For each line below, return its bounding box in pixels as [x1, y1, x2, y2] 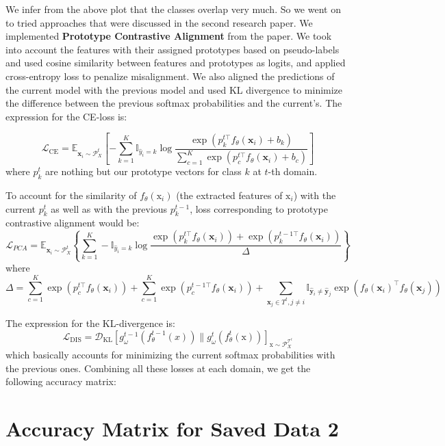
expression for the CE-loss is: [5, 109, 127, 123]
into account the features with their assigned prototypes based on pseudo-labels [5, 42, 340, 56]
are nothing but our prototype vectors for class [45, 164, 242, 179]
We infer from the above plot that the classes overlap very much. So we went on [5, 2, 341, 16]
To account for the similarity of [5, 188, 137, 202]
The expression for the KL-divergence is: [5, 316, 175, 330]
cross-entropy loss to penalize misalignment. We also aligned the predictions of [5, 68, 335, 83]
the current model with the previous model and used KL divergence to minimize [5, 82, 343, 96]
